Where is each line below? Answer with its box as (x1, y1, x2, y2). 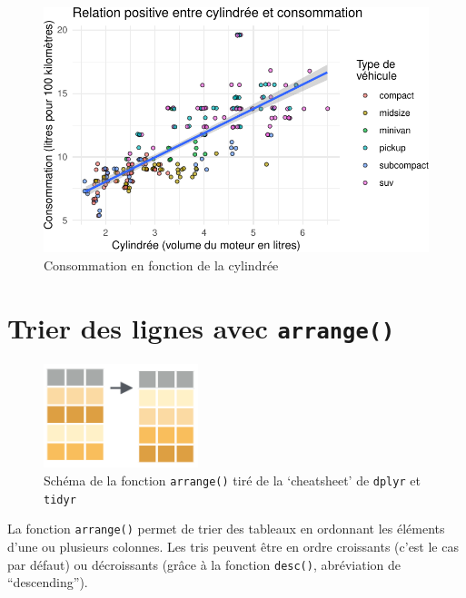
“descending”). (7, 573, 88, 592)
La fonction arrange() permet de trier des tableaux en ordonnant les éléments (7, 519, 445, 538)
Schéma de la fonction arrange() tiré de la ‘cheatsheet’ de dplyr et (44, 471, 421, 490)
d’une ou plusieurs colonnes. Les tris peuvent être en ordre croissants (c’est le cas (7, 537, 459, 556)
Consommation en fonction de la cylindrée (44, 255, 279, 274)
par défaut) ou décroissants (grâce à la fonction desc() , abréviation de (7, 554, 402, 573)
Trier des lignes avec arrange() (7, 309, 395, 346)
